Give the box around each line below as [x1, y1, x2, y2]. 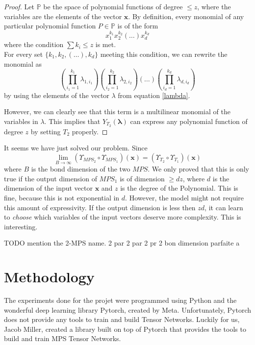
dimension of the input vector [4, 183, 93, 193]
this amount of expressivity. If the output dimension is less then [4, 202, 196, 212]
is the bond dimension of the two [31, 164, 130, 174]
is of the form [117, 21, 158, 31]
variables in [4, 116, 38, 126]
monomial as [4, 58, 42, 69]
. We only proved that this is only [148, 164, 249, 174]
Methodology [4, 267, 95, 287]
